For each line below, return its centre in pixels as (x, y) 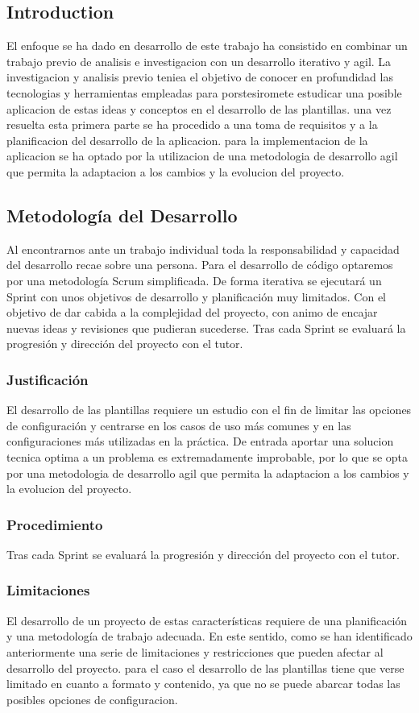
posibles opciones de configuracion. (92, 699)
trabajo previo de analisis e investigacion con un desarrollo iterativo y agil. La (199, 61)
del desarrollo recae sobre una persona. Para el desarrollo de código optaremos (200, 265)
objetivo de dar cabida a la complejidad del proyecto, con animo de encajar (192, 312)
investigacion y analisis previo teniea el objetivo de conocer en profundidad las (200, 77)
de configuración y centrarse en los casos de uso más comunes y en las (179, 425)
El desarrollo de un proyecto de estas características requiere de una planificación (207, 620)
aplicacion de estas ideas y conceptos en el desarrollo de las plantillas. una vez (199, 108)
